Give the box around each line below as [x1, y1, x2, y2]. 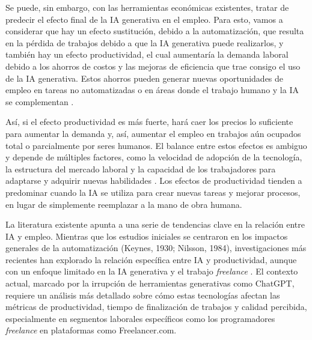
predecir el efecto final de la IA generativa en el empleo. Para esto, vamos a [5, 13, 283, 25]
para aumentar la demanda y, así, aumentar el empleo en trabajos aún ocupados [5, 127, 301, 139]
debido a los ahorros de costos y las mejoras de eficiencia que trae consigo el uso [5, 59, 301, 72]
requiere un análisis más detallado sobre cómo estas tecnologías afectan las [5, 288, 280, 301]
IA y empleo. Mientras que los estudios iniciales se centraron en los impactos [5, 229, 288, 242]
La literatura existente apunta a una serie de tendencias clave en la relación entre [5, 218, 305, 231]
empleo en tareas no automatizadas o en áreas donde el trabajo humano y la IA [5, 83, 299, 96]
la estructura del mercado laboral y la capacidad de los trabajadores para [5, 162, 276, 175]
